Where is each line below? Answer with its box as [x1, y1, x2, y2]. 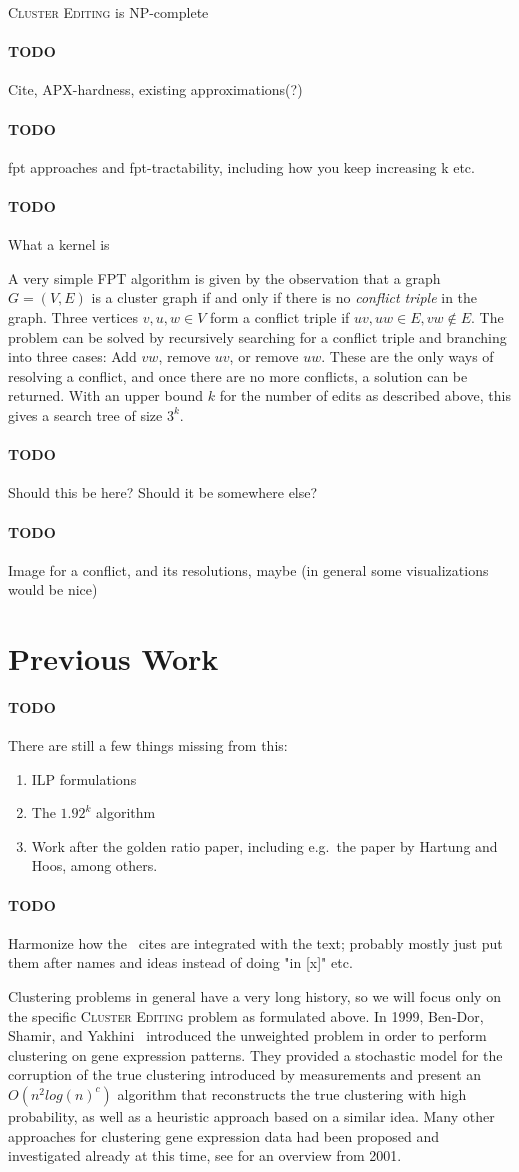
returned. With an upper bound [8, 385, 204, 406]
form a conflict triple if [209, 306, 350, 327]
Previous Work [8, 638, 219, 679]
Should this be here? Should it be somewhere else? [8, 482, 318, 503]
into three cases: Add [8, 346, 137, 367]
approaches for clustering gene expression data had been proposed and [8, 1125, 440, 1146]
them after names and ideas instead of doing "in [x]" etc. [8, 952, 353, 973]
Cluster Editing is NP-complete [8, 2, 209, 22]
